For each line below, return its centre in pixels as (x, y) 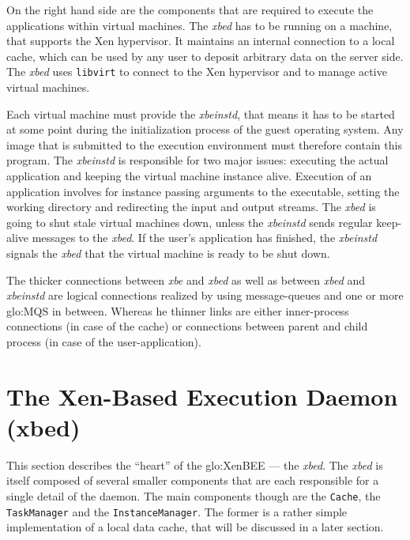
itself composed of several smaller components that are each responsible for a (193, 480)
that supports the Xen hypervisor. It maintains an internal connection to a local (201, 41)
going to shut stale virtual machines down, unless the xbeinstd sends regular (190, 222)
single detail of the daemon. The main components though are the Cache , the (194, 496)
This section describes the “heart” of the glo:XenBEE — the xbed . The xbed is (195, 464)
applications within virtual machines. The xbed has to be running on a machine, (199, 25)
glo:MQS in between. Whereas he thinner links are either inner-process (178, 310)
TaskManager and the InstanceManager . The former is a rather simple (177, 511)
